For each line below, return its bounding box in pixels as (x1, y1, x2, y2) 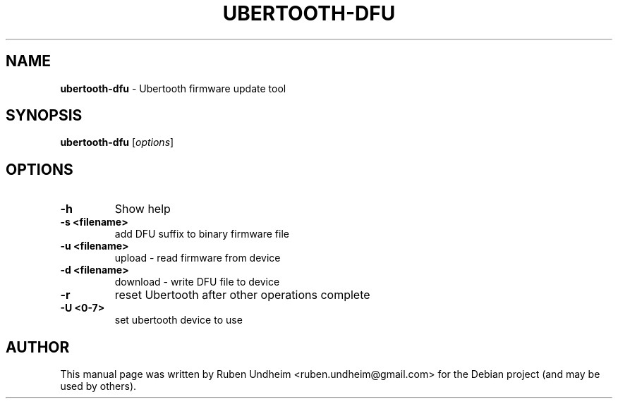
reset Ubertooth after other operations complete (114, 288, 370, 302)
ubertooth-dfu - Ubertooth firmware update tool (60, 82, 286, 94)
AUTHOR (6, 338, 70, 356)
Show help (114, 202, 171, 216)
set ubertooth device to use (114, 314, 243, 326)
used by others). (60, 380, 137, 393)
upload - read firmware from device (114, 252, 281, 264)
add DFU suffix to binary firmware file (114, 228, 289, 240)
